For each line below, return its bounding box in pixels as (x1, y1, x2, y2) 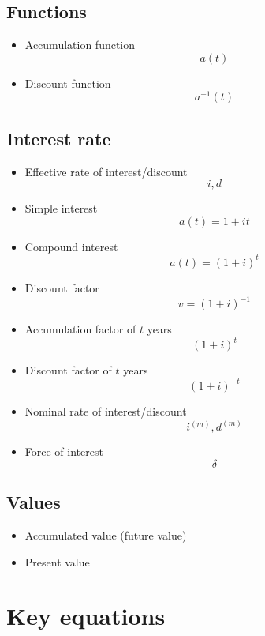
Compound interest (24, 238, 118, 254)
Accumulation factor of (24, 321, 136, 337)
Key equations (6, 600, 166, 632)
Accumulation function (24, 36, 136, 53)
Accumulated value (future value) (24, 527, 187, 544)
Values (6, 490, 61, 514)
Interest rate (6, 126, 111, 150)
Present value (24, 553, 90, 570)
